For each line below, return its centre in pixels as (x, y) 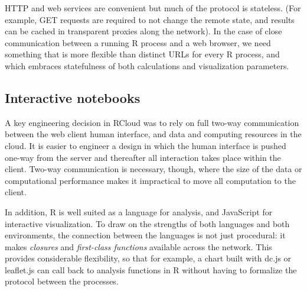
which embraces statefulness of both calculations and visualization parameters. (147, 65)
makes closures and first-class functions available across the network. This (138, 246)
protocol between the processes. (62, 281)
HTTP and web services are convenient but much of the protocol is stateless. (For (153, 8)
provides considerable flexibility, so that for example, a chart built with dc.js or (148, 258)
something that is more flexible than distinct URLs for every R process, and (142, 54)
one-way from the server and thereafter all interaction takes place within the (143, 157)
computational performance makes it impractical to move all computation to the (150, 180)
